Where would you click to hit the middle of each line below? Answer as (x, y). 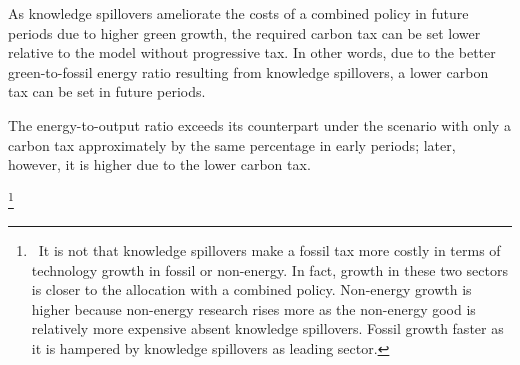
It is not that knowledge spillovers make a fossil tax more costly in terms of (269, 250)
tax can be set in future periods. (107, 91)
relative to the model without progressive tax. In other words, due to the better (252, 52)
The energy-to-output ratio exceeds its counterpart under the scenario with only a (259, 124)
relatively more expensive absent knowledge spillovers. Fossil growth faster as (267, 328)
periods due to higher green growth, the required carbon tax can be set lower (244, 32)
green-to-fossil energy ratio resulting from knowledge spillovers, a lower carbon (248, 71)
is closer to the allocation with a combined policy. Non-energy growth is (251, 289)
